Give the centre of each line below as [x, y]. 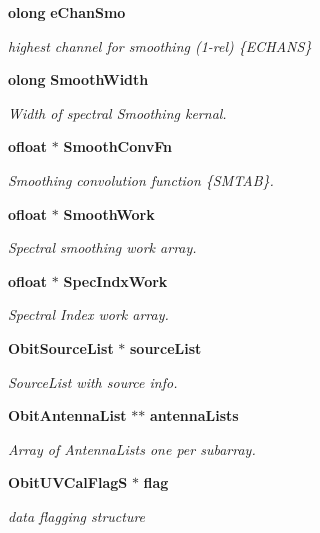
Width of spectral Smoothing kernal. [117, 112]
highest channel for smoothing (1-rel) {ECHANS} [160, 45]
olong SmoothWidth [78, 79]
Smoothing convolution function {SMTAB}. [141, 179]
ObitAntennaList [67, 415]
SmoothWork [109, 213]
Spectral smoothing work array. [102, 247]
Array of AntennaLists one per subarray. [132, 448]
